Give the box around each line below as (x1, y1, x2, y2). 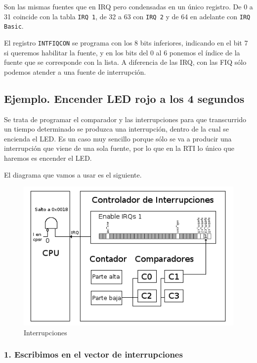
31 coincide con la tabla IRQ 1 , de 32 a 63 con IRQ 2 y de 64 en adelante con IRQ (4, 11, 251, 21)
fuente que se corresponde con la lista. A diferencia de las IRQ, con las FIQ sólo (4, 57, 247, 67)
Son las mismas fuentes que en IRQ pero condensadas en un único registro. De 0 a (4, 1, 253, 11)
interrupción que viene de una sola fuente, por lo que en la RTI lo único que (4, 143, 234, 153)
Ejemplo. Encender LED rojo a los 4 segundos (4, 91, 245, 106)
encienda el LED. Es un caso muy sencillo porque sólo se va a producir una (4, 133, 232, 143)
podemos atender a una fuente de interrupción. (4, 66, 146, 77)
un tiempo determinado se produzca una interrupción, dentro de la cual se (4, 124, 229, 134)
